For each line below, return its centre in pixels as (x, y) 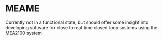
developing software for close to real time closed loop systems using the (81, 27)
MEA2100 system (24, 33)
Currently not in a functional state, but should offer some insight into (77, 22)
